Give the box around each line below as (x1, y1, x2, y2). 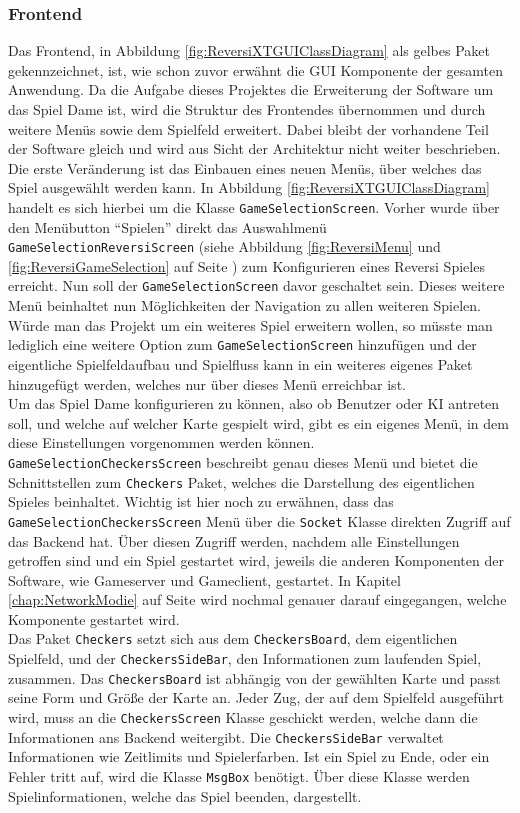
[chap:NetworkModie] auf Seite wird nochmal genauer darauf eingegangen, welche (8, 589, 507, 610)
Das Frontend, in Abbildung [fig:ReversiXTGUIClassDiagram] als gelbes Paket (8, 40, 490, 61)
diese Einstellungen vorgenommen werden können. (8, 432, 315, 453)
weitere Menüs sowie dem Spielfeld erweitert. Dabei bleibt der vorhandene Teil (8, 118, 489, 139)
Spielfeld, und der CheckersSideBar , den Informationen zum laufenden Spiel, (8, 648, 482, 669)
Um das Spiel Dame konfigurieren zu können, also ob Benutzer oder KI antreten (8, 393, 500, 414)
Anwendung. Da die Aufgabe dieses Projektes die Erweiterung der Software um (8, 79, 494, 100)
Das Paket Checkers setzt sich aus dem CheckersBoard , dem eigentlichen (8, 628, 458, 649)
